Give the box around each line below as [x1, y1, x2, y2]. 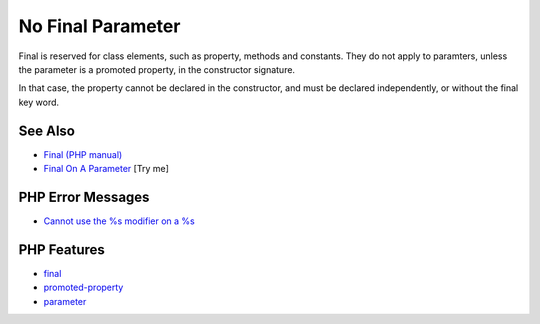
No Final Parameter [18, 15, 181, 37]
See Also [18, 122, 75, 139]
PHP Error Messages [18, 188, 150, 205]
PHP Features [18, 241, 105, 258]
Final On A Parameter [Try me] [43, 163, 169, 175]
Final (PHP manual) [43, 148, 123, 160]
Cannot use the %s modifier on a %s [43, 215, 195, 227]
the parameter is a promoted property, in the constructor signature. [18, 63, 295, 75]
